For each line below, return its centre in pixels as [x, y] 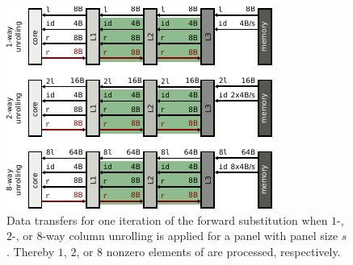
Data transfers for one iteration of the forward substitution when [167, 219]
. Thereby [31, 251]
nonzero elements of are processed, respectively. [223, 251]
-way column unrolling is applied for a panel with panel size [190, 236]
